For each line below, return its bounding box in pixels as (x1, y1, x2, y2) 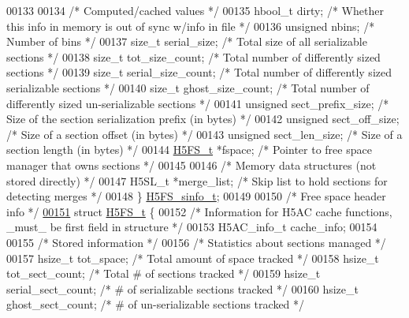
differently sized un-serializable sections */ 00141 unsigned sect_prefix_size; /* (6, 95, 389, 111)
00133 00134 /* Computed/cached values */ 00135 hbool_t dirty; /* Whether (6, 2, 384, 18)
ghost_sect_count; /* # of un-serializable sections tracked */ (6, 296, 305, 312)
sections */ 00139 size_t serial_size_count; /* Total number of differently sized (6, 64, 392, 80)
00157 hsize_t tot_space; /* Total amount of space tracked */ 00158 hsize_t (6, 249, 379, 266)
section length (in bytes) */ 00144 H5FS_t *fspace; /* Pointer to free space (6, 141, 372, 158)
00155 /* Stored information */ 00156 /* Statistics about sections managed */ (6, 234, 386, 250)
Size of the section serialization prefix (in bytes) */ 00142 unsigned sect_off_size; (6, 110, 400, 127)
